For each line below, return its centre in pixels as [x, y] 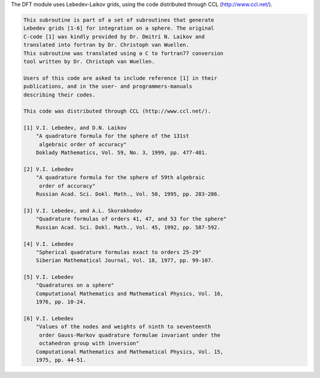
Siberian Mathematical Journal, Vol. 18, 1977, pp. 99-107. [125, 260]
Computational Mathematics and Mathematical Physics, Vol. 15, [130, 352]
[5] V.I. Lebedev [49, 277]
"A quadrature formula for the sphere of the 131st [113, 136]
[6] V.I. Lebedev [49, 319]
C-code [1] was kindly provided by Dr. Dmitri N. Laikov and [114, 36]
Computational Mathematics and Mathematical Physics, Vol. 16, [130, 294]
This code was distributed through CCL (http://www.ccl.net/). [117, 111]
